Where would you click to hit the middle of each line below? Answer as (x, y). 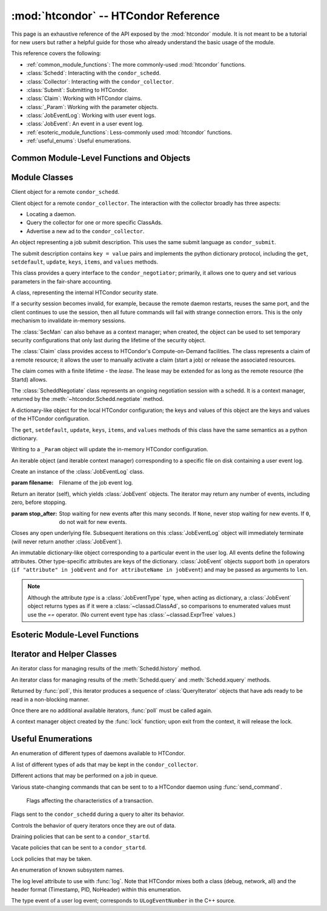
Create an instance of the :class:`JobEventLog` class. (78, 472)
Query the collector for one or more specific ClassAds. (94, 223)
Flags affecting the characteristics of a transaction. (90, 800)
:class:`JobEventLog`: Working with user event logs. (91, 116)
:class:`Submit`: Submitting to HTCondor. (77, 90)
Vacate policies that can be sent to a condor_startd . (79, 847)
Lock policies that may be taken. (51, 859)
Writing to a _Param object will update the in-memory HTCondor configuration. (110, 449)
